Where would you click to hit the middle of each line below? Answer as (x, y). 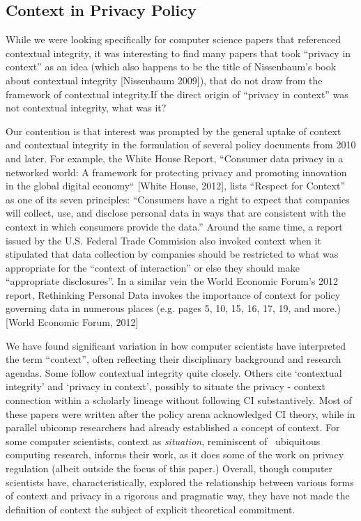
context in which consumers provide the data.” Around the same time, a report (174, 226)
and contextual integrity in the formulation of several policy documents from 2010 (181, 145)
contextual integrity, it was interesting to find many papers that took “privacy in (178, 53)
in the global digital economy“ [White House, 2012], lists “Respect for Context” (176, 186)
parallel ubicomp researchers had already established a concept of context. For (173, 427)
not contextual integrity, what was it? (86, 108)
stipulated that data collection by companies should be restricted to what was (172, 254)
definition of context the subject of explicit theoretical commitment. (151, 509)
